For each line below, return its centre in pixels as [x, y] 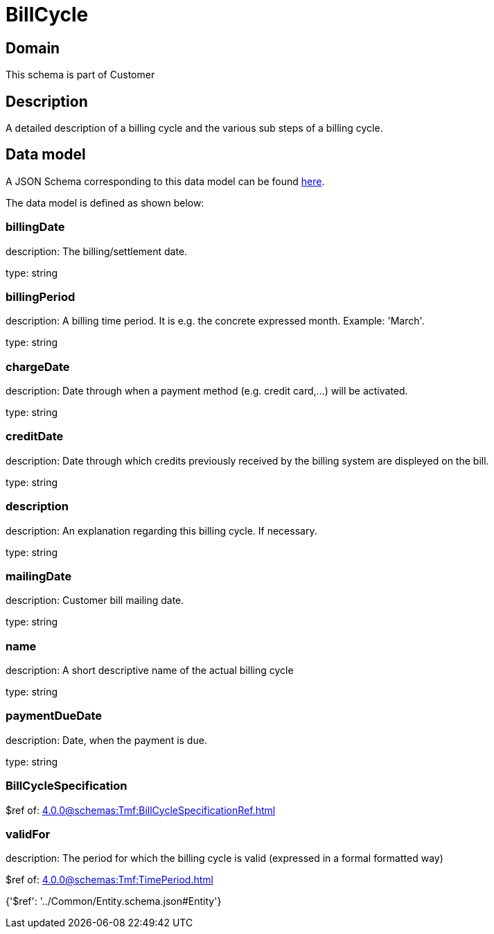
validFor [28, 834]
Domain [33, 48]
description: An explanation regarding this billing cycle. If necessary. [161, 530]
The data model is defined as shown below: [105, 202]
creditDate [35, 436]
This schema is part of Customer [80, 75]
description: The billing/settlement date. [97, 251]
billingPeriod [41, 296]
